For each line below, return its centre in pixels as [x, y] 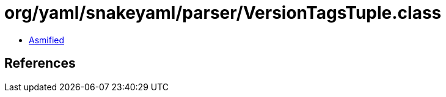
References [40, 63]
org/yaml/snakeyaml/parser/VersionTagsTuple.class [223, 13]
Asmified [47, 40]
